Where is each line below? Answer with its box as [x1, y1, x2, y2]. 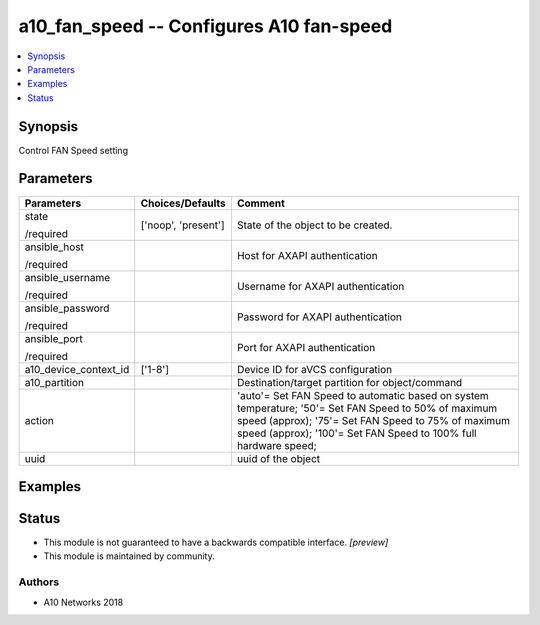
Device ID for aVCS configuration [236, 362, 393, 376]
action [24, 413, 55, 427]
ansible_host [24, 240, 85, 254]
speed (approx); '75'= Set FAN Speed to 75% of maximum [236, 413, 510, 427]
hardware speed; [236, 438, 317, 452]
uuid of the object [236, 451, 321, 465]
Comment [236, 196, 285, 210]
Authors [18, 575, 60, 589]
